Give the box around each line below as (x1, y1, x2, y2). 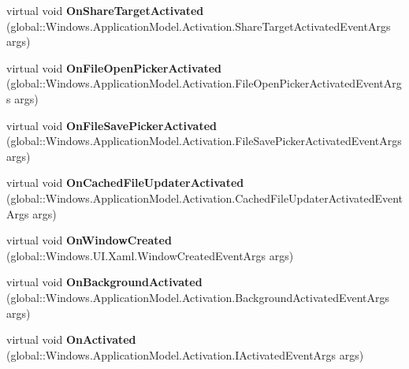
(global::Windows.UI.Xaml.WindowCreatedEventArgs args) (6, 247, 294, 263)
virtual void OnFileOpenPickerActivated (6, 59, 222, 76)
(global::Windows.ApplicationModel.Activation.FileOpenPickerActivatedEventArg (6, 75, 402, 91)
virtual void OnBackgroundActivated (6, 274, 203, 290)
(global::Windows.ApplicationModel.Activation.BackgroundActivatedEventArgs (6, 289, 390, 305)
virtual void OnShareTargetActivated (6, 2, 204, 18)
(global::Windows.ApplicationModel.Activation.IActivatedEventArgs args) (6, 346, 364, 363)
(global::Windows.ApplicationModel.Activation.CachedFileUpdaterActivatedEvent (6, 189, 403, 206)
